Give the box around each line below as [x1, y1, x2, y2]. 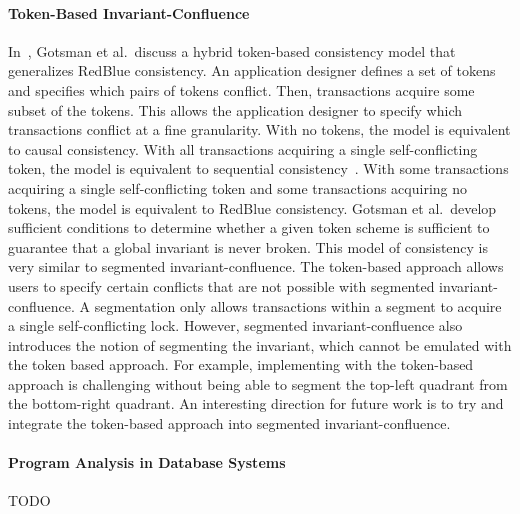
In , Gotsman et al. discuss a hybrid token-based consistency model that [8, 40, 456, 61]
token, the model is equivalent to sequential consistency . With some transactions [8, 158, 509, 179]
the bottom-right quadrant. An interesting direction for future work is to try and [8, 393, 504, 414]
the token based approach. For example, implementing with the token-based [8, 354, 474, 375]
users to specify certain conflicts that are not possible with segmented [8, 275, 435, 296]
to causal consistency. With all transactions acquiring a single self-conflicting [8, 138, 478, 159]
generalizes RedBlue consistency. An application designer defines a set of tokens [8, 60, 496, 81]
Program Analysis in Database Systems [8, 452, 286, 473]
